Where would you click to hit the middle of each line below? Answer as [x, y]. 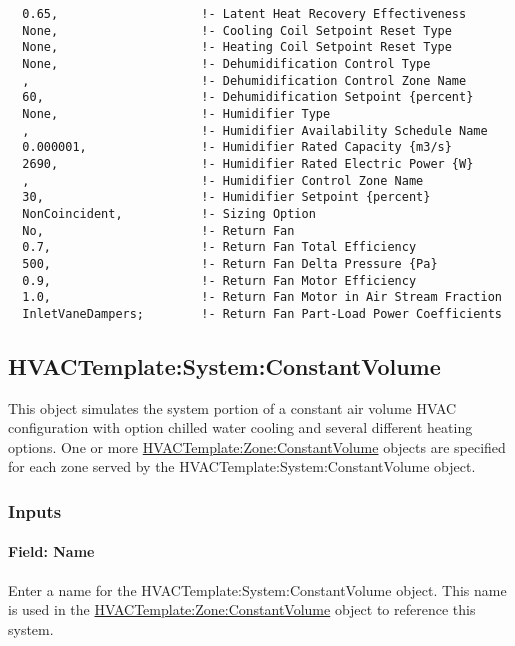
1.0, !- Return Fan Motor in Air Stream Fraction [262, 297]
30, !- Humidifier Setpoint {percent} [226, 197]
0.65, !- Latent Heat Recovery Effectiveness [244, 14]
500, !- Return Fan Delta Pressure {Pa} [230, 263]
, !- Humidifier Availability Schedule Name [255, 130]
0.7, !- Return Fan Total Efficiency [219, 247]
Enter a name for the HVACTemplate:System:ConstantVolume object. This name [257, 589]
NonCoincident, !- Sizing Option [169, 213]
